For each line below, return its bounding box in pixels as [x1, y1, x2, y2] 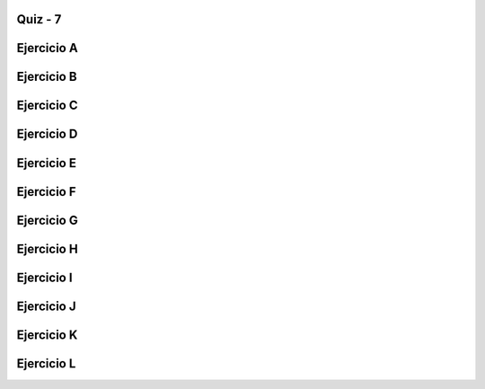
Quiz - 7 [16, 12, 62, 27]
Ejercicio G [16, 212, 78, 228]
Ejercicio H [16, 241, 78, 256]
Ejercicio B [16, 69, 77, 84]
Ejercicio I [16, 270, 73, 285]
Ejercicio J [16, 298, 76, 314]
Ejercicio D [16, 127, 78, 142]
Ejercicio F [16, 184, 76, 199]
